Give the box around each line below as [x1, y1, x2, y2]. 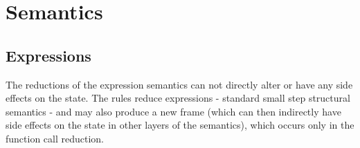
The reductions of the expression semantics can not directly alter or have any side [6, 77, 353, 91]
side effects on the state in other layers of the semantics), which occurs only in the [6, 118, 354, 132]
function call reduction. [6, 131, 105, 145]
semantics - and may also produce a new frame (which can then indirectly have [6, 104, 341, 118]
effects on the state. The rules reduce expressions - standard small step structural [6, 91, 350, 105]
